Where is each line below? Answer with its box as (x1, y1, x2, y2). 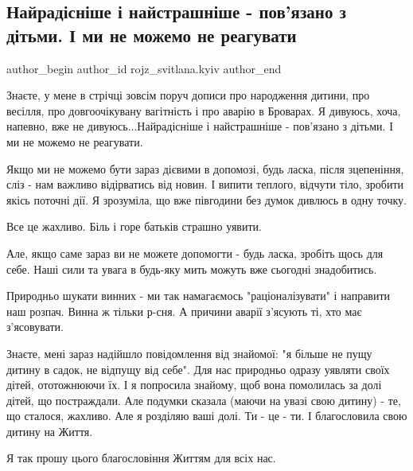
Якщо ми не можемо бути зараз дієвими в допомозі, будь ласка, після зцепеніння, (6, 160, 404, 177)
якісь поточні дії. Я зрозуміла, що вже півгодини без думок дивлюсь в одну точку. (6, 191, 407, 208)
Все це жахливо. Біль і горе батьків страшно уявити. (6, 218, 262, 235)
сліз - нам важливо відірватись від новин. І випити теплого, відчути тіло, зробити (6, 176, 404, 193)
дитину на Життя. (6, 422, 93, 439)
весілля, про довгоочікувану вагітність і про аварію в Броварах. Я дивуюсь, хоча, (6, 102, 401, 119)
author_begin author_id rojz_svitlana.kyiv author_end (6, 60, 282, 76)
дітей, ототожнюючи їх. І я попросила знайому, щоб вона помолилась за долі (6, 376, 382, 393)
